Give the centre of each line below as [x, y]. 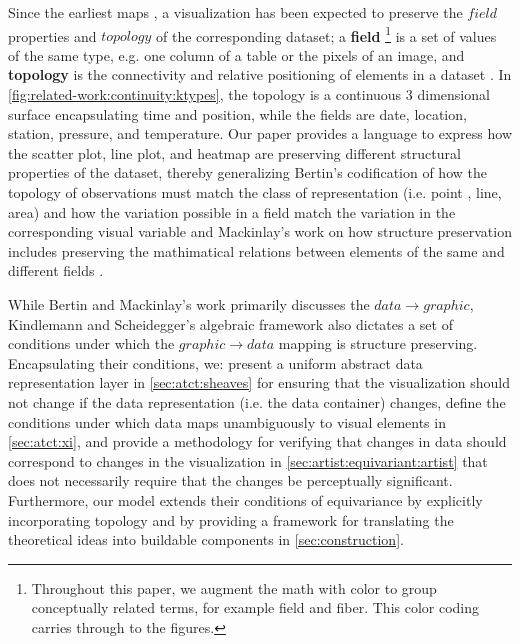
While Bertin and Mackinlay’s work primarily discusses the [189, 303]
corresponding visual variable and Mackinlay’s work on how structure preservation [260, 231]
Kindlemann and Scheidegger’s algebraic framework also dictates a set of [230, 323]
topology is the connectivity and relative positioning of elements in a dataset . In [260, 74]
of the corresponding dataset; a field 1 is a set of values [326, 34]
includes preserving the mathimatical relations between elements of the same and [256, 250]
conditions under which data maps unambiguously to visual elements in [227, 421]
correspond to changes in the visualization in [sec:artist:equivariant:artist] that [248, 460]
